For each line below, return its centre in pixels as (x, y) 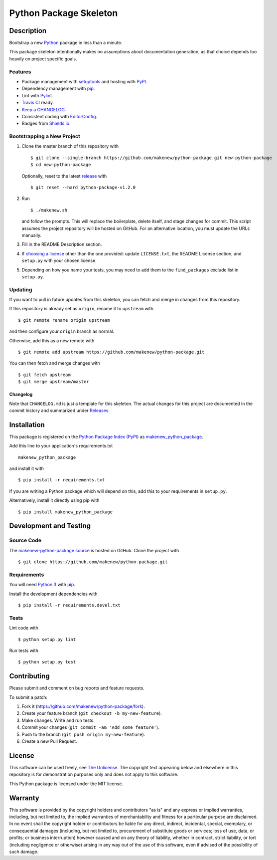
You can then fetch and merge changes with (55, 363)
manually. (32, 235)
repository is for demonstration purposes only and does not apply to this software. (94, 774)
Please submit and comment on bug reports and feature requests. (77, 688)
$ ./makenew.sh (49, 210)
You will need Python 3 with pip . (42, 585)
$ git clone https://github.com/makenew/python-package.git (93, 562)
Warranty (24, 798)
